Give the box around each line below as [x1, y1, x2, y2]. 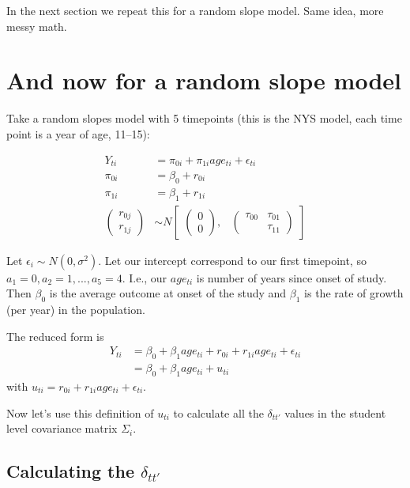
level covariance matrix [6, 420, 118, 437]
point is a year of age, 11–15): [6, 125, 150, 142]
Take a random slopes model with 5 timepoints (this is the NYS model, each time [6, 110, 402, 127]
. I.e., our [122, 269, 167, 286]
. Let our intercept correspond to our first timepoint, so [98, 252, 367, 268]
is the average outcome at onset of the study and [49, 285, 287, 301]
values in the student [284, 404, 386, 421]
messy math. [6, 17, 67, 34]
